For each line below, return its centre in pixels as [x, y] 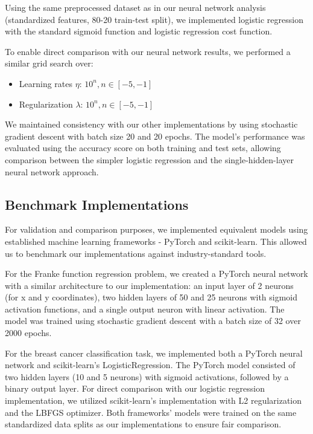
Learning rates [46, 83]
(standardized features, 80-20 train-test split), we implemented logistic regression [154, 19]
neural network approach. [52, 171]
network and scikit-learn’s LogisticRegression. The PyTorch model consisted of [150, 365]
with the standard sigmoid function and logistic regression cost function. [139, 31]
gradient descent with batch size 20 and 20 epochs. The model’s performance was [155, 136]
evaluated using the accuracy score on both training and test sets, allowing [143, 148]
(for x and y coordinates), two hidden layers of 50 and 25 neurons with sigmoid [151, 297]
